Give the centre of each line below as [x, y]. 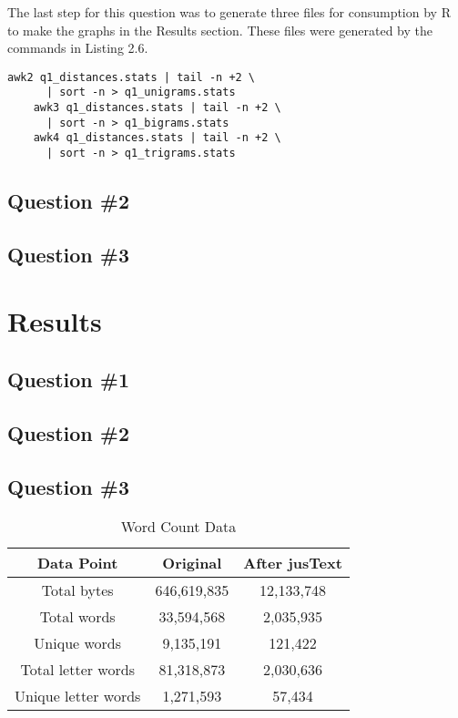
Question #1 [68, 380]
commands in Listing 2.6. [78, 48]
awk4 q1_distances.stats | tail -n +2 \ [157, 138]
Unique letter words [78, 696]
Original [192, 563]
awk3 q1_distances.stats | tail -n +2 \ [157, 108]
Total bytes [77, 590]
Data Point [77, 563]
